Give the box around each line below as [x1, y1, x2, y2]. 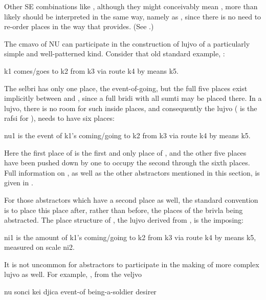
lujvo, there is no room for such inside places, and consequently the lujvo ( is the [4, 102, 257, 113]
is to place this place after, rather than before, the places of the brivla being [4, 204, 243, 215]
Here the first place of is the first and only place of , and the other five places [4, 147, 247, 158]
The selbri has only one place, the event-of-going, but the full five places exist [4, 82, 248, 93]
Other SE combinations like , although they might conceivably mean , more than [4, 1, 258, 11]
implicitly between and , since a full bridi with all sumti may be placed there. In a [4, 93, 262, 103]
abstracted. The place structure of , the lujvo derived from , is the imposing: [4, 215, 243, 225]
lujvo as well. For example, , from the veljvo [4, 269, 142, 280]
